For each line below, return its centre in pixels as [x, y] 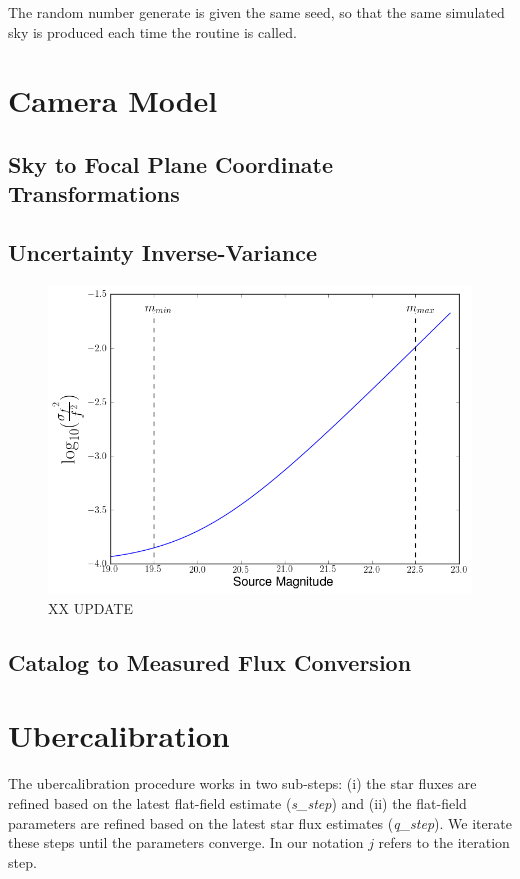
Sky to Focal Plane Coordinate [171, 163]
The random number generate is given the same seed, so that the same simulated [256, 12]
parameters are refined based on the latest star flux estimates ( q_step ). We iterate [260, 822]
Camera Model [113, 100]
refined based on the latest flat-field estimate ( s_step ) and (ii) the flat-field [237, 802]
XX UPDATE [90, 607]
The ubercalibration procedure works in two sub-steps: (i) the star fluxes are [242, 783]
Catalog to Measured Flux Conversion [210, 661]
